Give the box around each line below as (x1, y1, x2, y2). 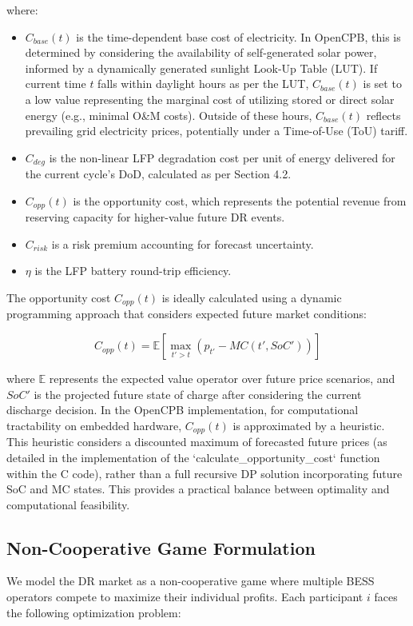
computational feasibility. (6, 496, 130, 512)
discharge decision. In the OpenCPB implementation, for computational (6, 401, 359, 418)
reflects (366, 106, 401, 123)
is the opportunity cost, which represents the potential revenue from (73, 192, 407, 209)
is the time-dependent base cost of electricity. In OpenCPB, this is (76, 28, 401, 45)
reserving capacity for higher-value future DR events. (25, 209, 285, 225)
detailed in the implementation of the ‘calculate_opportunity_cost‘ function (6, 449, 380, 465)
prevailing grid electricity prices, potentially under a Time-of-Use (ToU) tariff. (25, 122, 408, 139)
